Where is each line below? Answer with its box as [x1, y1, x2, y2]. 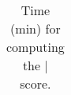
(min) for [10, 19, 61, 38]
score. [20, 74, 51, 93]
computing [6, 38, 65, 56]
